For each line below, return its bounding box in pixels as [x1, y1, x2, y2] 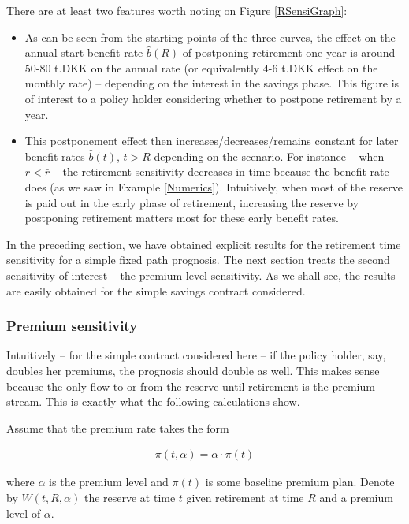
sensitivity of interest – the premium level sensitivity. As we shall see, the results [6, 266, 396, 283]
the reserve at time [84, 489, 176, 505]
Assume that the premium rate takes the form [6, 419, 229, 436]
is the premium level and [49, 474, 169, 490]
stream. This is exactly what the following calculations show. [6, 393, 300, 410]
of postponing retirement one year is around [182, 44, 396, 61]
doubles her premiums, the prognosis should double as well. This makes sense [6, 362, 380, 378]
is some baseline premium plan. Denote [205, 474, 395, 490]
